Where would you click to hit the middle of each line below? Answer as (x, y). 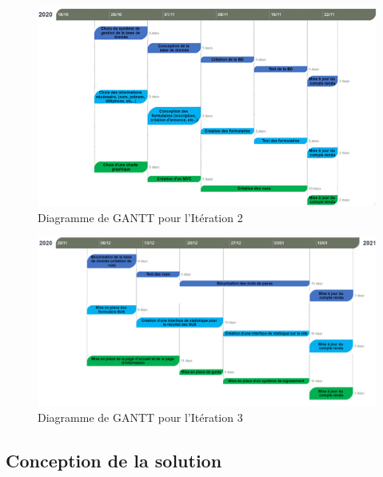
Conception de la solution (114, 460)
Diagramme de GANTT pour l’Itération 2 (140, 217)
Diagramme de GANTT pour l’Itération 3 (140, 417)
